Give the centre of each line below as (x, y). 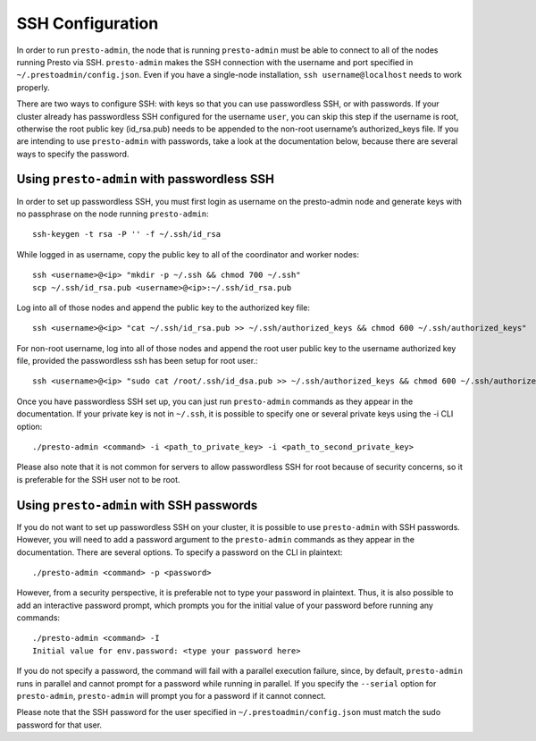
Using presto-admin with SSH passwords (137, 505)
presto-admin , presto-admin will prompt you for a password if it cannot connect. (171, 696)
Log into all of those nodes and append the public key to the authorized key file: (163, 307)
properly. (33, 87)
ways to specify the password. (73, 154)
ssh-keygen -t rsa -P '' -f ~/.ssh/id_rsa (127, 234)
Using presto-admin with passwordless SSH (145, 179)
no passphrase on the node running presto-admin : (113, 214)
